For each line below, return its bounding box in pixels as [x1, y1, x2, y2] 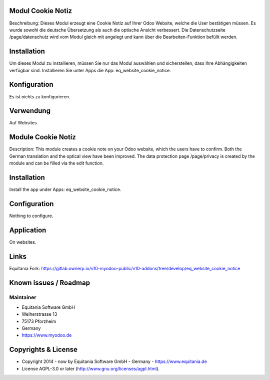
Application [9, 226, 46, 234]
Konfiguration [9, 80, 53, 89]
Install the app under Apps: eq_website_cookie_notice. [9, 186, 121, 193]
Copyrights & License [9, 345, 77, 354]
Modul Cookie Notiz [9, 7, 72, 15]
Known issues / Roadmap [9, 278, 90, 287]
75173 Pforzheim [21, 318, 56, 324]
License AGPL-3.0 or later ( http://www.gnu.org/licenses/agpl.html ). [21, 365, 160, 371]
